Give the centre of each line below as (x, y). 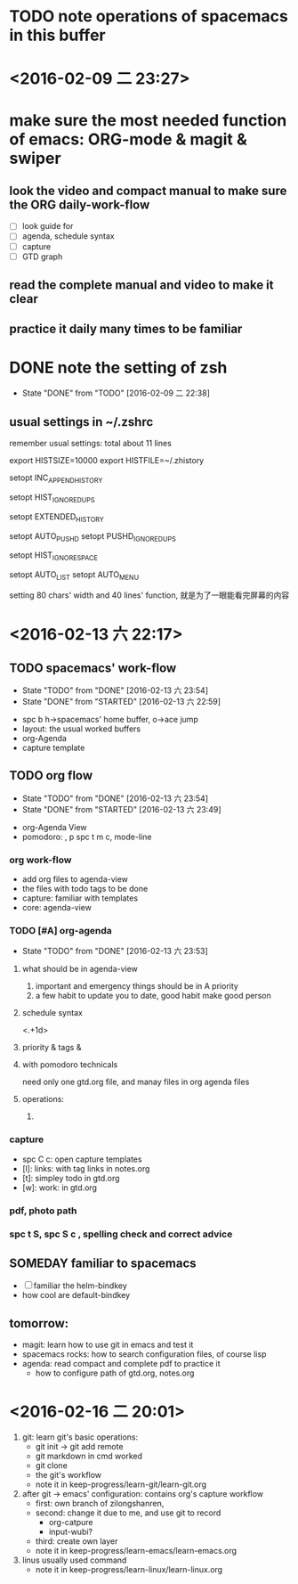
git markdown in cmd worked (89, 1456)
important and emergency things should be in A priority (137, 986)
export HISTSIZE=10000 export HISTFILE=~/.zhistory (107, 461)
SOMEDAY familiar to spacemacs (103, 1263)
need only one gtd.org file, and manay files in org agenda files (136, 1082)
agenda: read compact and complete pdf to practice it (121, 1364)
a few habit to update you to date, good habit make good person (153, 996)
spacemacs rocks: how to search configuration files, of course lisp (144, 1354)
